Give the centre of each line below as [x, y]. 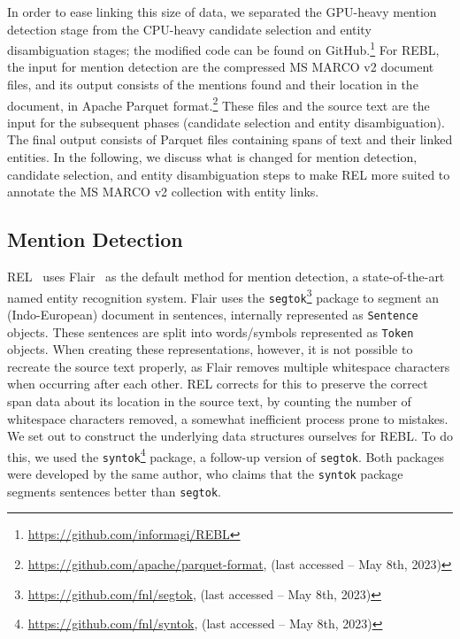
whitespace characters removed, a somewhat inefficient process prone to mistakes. [228, 418]
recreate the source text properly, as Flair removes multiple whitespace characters [229, 366]
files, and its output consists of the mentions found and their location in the [213, 85]
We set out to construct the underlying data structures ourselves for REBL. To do [230, 436]
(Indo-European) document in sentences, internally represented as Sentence [213, 314]
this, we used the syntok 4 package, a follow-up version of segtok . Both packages [226, 455]
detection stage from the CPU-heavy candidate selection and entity [189, 29]
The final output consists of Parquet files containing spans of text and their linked [230, 139]
